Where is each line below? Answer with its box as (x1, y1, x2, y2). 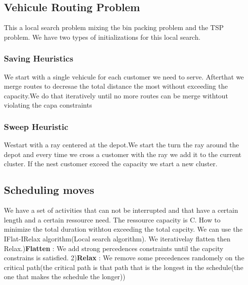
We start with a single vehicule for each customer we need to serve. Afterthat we (4, 71, 244, 81)
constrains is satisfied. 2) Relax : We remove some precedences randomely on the (4, 253, 245, 263)
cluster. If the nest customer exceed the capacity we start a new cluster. (4, 158, 217, 169)
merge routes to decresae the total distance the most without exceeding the (4, 81, 228, 91)
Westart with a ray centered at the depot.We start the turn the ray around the (4, 140, 239, 150)
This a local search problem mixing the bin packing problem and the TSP (4, 22, 224, 32)
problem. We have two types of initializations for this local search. (4, 32, 200, 42)
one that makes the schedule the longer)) (4, 271, 126, 282)
